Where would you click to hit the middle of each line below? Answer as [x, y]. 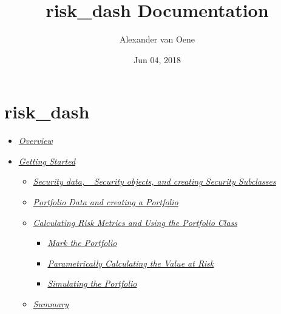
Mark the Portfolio [82, 243]
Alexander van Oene [157, 39]
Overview [36, 141]
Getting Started [47, 161]
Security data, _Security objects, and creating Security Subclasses [154, 181]
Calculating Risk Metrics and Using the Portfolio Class [135, 222]
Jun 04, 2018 [157, 59]
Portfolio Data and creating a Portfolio [106, 202]
